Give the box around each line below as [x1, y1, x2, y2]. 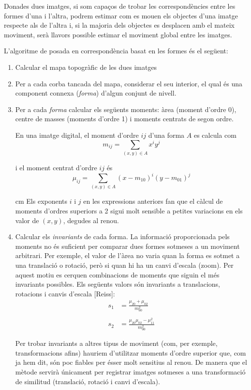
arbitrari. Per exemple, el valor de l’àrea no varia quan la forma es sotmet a [15, 250, 240, 260]
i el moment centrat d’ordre [15, 162, 97, 172]
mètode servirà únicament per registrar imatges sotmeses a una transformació [15, 367, 246, 376]
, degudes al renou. [63, 215, 119, 225]
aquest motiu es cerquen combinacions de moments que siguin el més [15, 269, 220, 279]
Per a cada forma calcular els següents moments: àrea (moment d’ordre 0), [15, 104, 236, 114]
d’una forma [148, 130, 185, 140]
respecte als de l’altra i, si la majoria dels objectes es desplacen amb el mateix [4, 20, 235, 30]
